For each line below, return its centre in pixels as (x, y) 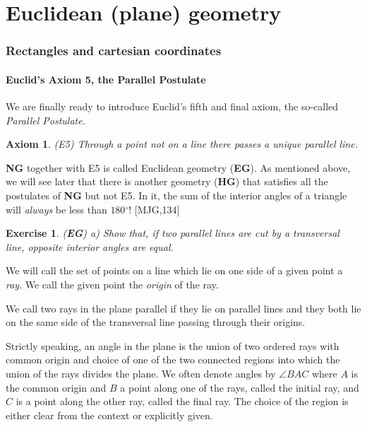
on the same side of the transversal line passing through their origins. (156, 322)
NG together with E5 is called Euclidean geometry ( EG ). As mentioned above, (178, 167)
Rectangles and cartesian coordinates (114, 51)
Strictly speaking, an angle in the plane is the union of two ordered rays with (173, 345)
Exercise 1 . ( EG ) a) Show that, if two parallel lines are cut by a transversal (173, 233)
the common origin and (56, 387)
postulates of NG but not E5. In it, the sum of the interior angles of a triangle (176, 195)
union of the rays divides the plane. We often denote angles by (141, 373)
